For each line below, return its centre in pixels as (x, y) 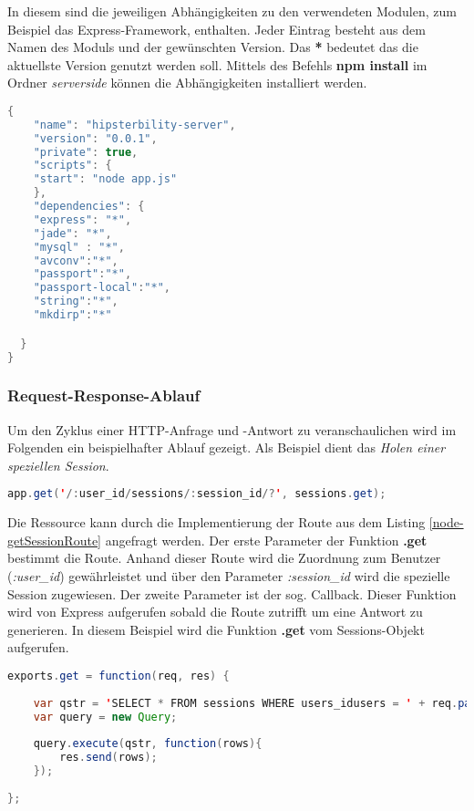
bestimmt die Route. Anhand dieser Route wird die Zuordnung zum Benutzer (224, 558)
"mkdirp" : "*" (72, 315)
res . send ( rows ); (108, 758)
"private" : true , (86, 152)
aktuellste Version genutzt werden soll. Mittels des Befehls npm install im (217, 64)
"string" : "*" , (76, 302)
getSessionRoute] (55, 540)
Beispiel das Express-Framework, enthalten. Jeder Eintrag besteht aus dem (216, 29)
